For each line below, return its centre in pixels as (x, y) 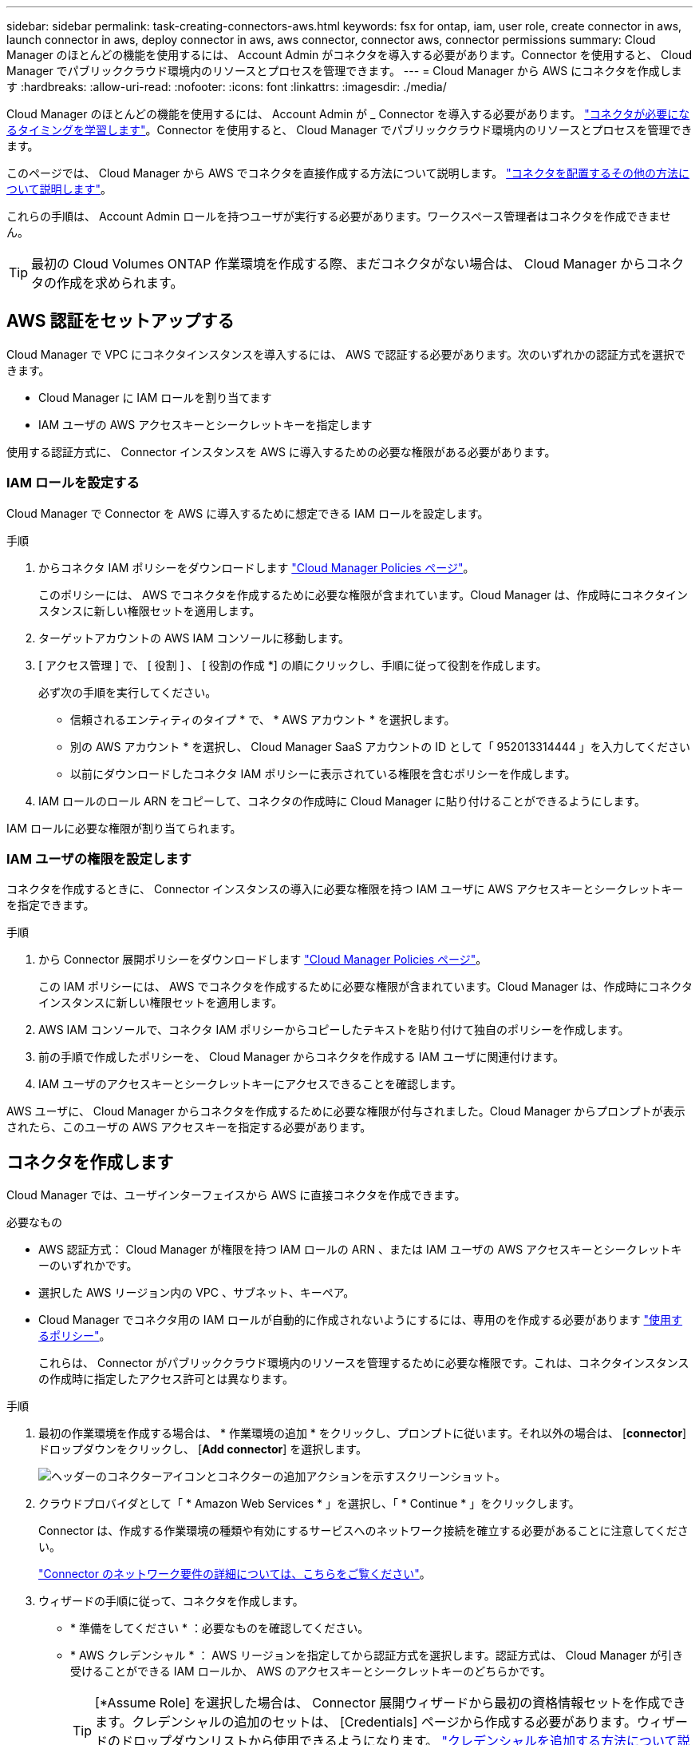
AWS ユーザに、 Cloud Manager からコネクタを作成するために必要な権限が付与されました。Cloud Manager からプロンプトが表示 (346, 1111)
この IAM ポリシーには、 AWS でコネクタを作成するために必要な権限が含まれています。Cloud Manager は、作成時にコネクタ (365, 987)
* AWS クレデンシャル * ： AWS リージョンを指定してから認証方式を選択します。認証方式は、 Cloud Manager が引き (377, 1656)
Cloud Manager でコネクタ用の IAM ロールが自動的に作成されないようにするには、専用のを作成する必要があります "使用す (361, 1320)
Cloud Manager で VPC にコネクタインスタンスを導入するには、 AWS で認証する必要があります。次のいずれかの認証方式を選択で (346, 354)
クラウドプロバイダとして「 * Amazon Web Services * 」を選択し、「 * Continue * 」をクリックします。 (309, 1504)
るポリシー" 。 (75, 1336)
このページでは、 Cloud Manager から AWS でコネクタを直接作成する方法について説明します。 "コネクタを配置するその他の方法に (348, 173)
